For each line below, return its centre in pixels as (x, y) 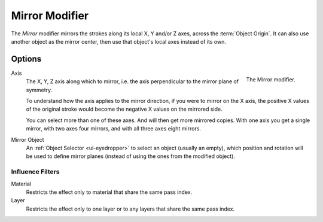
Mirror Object (28, 139)
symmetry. (39, 90)
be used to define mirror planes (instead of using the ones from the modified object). (131, 156)
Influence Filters (35, 172)
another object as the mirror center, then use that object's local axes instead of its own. (119, 41)
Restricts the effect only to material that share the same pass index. (109, 192)
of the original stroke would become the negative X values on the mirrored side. (124, 109)
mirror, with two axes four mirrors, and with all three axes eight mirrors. (114, 129)
